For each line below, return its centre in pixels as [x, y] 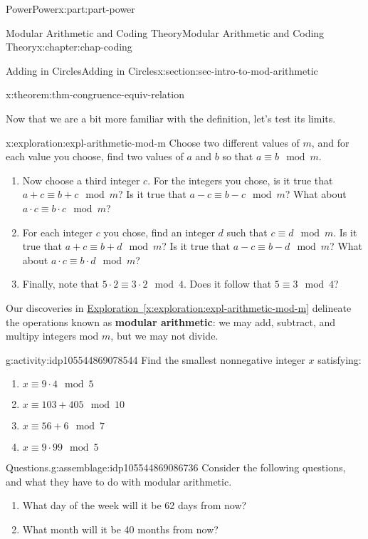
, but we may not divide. [164, 336]
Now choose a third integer [81, 180]
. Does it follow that [227, 284]
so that [238, 156]
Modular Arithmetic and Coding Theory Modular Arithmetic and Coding [165, 32]
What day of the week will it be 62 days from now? [135, 505]
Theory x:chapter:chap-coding [69, 47]
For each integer [58, 232]
